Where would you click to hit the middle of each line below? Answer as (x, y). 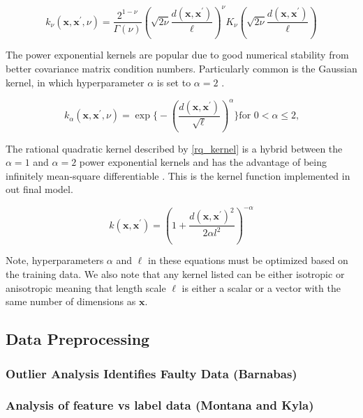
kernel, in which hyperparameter (75, 82)
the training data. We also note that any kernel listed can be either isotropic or (175, 274)
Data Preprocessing (78, 339)
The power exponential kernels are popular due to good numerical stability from (177, 55)
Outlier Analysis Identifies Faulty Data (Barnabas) (151, 373)
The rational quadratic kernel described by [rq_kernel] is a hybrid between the (174, 148)
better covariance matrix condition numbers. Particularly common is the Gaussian (181, 69)
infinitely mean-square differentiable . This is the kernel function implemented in (178, 175)
